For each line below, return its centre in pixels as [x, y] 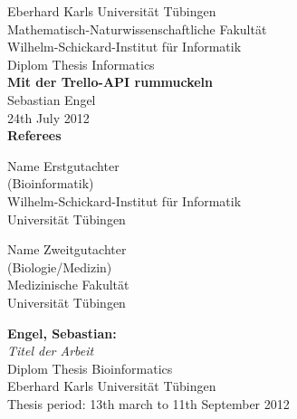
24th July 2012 [48, 117]
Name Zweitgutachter [67, 249]
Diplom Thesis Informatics [81, 64]
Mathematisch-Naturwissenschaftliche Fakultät [137, 29]
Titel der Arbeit [51, 351]
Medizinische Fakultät [68, 285]
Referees [34, 135]
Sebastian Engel [52, 99]
